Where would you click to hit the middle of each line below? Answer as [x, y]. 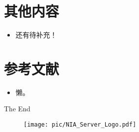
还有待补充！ [36, 35]
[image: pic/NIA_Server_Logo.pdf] [80, 125]
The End [17, 109]
